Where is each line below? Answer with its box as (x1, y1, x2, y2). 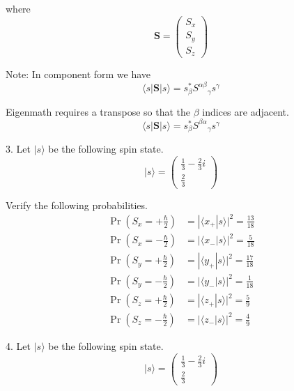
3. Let (6, 141, 31, 156)
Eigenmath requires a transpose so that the (6, 104, 191, 118)
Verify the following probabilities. (6, 197, 148, 212)
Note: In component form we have (6, 67, 151, 82)
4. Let (6, 338, 31, 353)
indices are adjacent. (202, 104, 289, 118)
